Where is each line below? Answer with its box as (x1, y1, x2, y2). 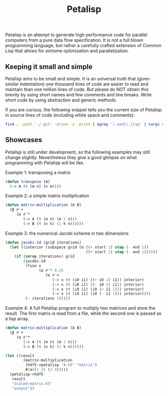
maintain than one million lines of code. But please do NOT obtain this (5, 86, 149, 92)
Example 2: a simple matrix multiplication (5, 193, 89, 199)
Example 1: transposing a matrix (5, 169, 71, 175)
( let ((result (5, 353, 35, 358)
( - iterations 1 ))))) (25, 296, 70, 301)
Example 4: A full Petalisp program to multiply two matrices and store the (5, 305, 156, 311)
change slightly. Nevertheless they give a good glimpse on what (5, 154, 137, 160)
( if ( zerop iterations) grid (14, 254, 75, 259)
